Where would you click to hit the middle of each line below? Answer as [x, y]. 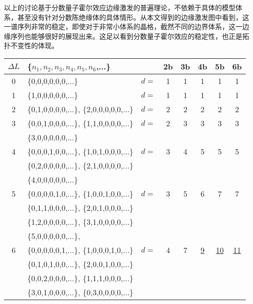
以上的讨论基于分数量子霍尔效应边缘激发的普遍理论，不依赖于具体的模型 [120, 7]
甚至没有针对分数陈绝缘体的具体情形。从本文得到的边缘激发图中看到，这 [133, 17]
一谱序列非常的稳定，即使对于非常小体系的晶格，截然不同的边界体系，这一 [123, 26]
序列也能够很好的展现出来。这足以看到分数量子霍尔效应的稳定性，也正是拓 [130, 36]
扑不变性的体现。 [31, 45]
